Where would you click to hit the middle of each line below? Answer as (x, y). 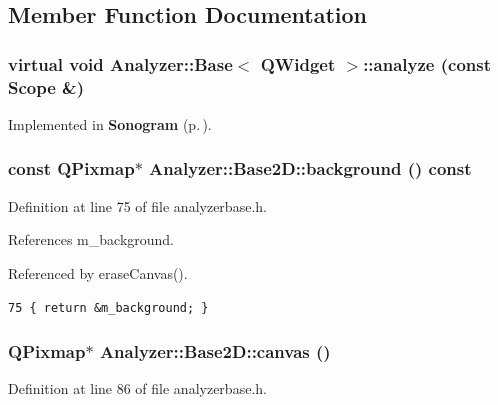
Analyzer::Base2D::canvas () (215, 351)
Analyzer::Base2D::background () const (310, 168)
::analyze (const (427, 63)
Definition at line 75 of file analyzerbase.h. (137, 205)
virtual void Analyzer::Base (120, 63)
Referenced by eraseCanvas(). (98, 272)
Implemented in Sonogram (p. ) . (110, 123)
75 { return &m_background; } (108, 307)
